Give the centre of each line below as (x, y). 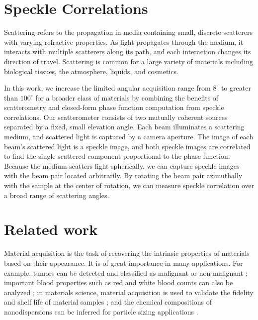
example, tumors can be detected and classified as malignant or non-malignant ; (126, 272)
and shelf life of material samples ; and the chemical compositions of (108, 302)
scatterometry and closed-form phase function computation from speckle (114, 107)
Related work (51, 229)
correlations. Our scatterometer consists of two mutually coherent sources (116, 117)
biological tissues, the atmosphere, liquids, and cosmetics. (91, 71)
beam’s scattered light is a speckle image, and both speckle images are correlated (127, 146)
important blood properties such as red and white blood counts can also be (119, 282)
